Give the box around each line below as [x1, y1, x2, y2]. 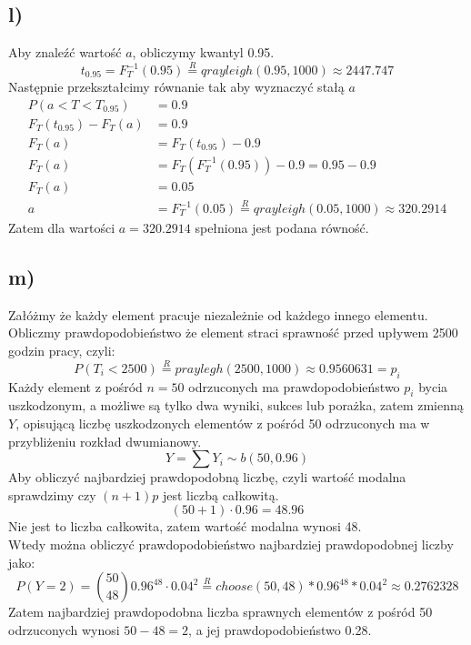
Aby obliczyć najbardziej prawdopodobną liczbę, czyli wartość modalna [8, 468, 406, 487]
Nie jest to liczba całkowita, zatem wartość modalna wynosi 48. [8, 517, 362, 536]
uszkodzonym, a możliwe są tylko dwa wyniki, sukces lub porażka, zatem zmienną [8, 396, 464, 415]
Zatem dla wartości [8, 218, 115, 237]
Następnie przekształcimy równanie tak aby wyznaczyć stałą [8, 77, 345, 96]
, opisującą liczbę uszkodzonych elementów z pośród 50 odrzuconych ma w [15, 414, 430, 432]
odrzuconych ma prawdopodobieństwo [188, 377, 400, 396]
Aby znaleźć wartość [8, 43, 122, 62]
